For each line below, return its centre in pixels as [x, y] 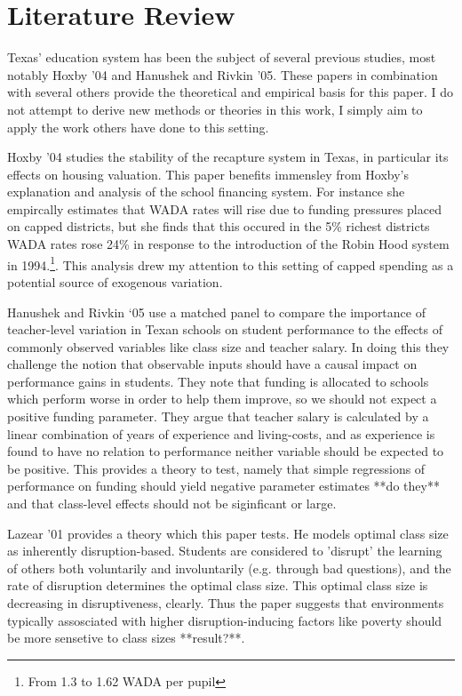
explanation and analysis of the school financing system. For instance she [206, 192]
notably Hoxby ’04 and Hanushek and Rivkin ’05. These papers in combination [223, 74]
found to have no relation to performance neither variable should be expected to [226, 451]
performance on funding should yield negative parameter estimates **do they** [223, 486]
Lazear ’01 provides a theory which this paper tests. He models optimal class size [228, 533]
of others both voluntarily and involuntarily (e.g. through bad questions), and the [229, 568]
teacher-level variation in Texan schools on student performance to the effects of [225, 329]
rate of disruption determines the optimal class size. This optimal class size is [218, 585]
